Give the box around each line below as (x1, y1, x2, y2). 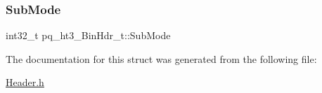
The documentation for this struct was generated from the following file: (6, 51, 317, 66)
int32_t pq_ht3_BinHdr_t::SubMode (6, 28, 171, 43)
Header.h (6, 75, 44, 90)
